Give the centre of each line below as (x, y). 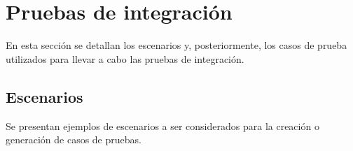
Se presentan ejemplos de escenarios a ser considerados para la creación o (162, 125)
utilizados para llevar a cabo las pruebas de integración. (125, 58)
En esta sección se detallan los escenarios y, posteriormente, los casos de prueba (176, 45)
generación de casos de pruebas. (74, 139)
